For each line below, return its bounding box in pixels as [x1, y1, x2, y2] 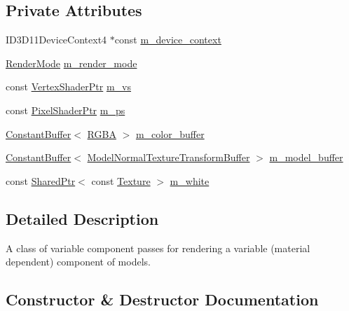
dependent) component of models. [6, 254, 151, 269]
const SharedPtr [6, 173, 76, 188]
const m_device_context [114, 32, 221, 47]
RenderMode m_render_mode [6, 55, 137, 70]
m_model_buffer [269, 150, 343, 165]
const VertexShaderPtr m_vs [6, 79, 131, 94]
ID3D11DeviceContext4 [6, 32, 107, 47]
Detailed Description [6, 207, 159, 229]
